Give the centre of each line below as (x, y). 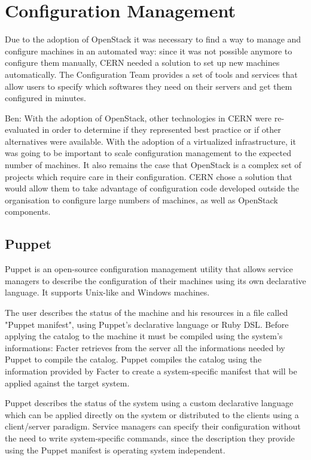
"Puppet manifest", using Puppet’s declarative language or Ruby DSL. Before (147, 324)
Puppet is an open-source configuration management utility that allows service (149, 269)
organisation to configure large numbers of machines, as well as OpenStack (141, 199)
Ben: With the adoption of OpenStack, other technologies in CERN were (138, 118)
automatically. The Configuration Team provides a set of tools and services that (151, 74)
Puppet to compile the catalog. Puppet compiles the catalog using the (133, 359)
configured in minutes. (45, 98)
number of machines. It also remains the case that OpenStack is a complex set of (153, 165)
